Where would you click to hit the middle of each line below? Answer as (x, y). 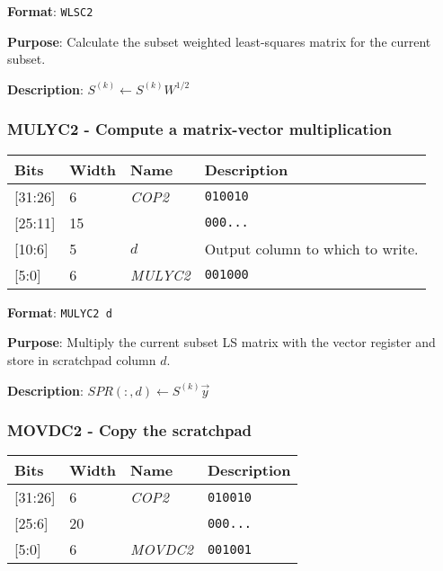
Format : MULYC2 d (60, 312)
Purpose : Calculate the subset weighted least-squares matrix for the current (219, 41)
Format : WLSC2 (50, 11)
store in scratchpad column (82, 359)
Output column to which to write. (311, 248)
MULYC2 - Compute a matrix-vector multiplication (199, 129)
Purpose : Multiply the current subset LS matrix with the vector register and (221, 342)
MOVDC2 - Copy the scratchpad (130, 430)
